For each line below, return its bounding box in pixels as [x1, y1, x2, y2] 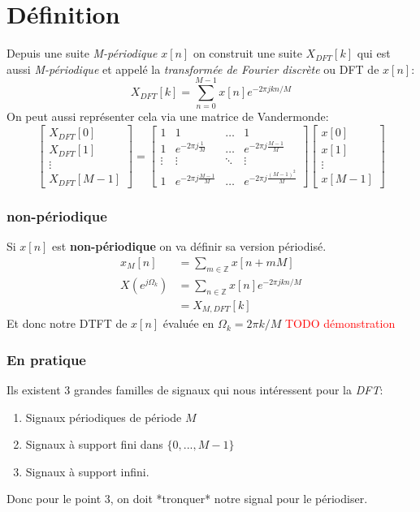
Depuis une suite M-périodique [6, 45, 158, 62]
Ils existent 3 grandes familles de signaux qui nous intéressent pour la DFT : [6, 381, 383, 398]
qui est [357, 45, 391, 62]
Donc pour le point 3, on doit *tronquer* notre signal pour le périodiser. [6, 490, 368, 507]
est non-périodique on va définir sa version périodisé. [52, 238, 327, 255]
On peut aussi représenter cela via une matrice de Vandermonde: [6, 108, 329, 125]
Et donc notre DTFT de [6, 315, 128, 332]
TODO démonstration [284, 315, 396, 332]
